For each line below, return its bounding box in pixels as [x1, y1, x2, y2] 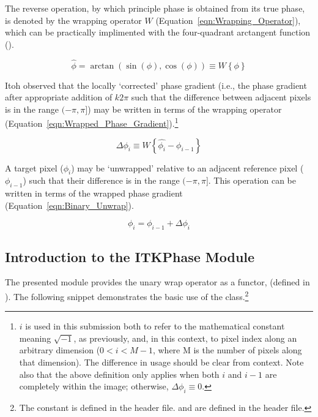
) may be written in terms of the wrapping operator [87, 102, 282, 115]
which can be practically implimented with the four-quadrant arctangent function [5, 26, 311, 39]
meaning [19, 331, 51, 344]
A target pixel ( [5, 161, 64, 174]
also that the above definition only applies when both [19, 367, 220, 380]
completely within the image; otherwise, [19, 380, 169, 393]
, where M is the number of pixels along [152, 344, 302, 356]
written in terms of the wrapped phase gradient [5, 187, 183, 200]
